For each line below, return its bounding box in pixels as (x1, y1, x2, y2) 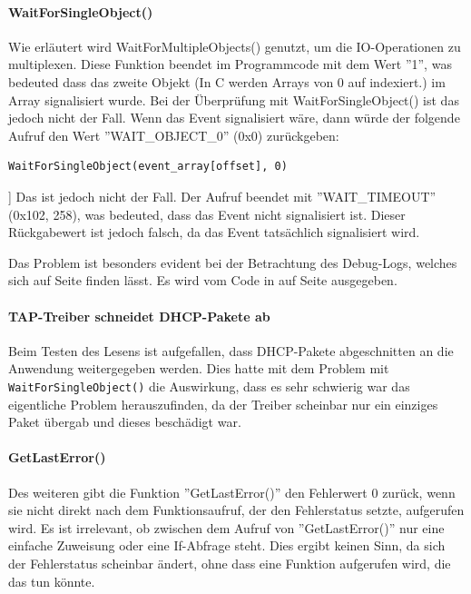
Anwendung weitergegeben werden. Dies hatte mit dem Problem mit (8, 359, 389, 378)
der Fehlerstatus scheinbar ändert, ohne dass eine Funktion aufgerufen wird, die (8, 553, 451, 572)
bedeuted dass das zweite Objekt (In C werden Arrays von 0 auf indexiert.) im (8, 72, 446, 91)
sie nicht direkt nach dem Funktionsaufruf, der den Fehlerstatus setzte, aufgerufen (8, 500, 465, 520)
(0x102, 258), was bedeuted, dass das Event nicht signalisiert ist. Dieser (8, 204, 406, 223)
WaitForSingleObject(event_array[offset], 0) (8, 160, 288, 173)
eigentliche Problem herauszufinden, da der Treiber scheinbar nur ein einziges (8, 394, 438, 413)
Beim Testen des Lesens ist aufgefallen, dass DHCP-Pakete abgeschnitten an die (8, 341, 454, 360)
